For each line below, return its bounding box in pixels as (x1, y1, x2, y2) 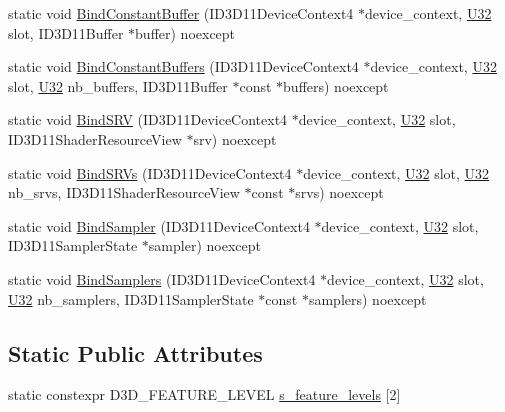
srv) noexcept (193, 128, 277, 149)
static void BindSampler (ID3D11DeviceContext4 (8, 215, 310, 236)
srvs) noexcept (295, 182, 384, 203)
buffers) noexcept (283, 75, 389, 96)
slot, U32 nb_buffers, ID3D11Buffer (8, 75, 228, 96)
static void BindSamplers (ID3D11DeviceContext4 (8, 268, 316, 289)
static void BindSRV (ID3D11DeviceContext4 (8, 109, 288, 130)
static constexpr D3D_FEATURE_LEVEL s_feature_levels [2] (8, 384, 401, 405)
